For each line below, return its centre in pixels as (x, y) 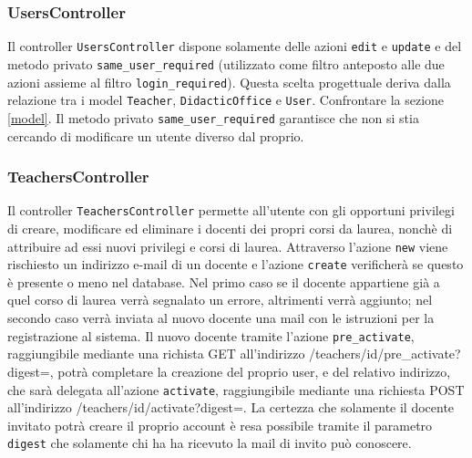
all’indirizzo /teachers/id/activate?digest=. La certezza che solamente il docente (231, 407)
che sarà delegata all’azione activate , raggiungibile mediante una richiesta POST (236, 389)
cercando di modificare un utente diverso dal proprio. (156, 135)
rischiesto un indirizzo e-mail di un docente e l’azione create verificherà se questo (236, 264)
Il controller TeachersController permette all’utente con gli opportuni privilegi (231, 210)
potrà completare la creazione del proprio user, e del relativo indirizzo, (254, 371)
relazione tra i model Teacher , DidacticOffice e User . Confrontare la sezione (226, 100)
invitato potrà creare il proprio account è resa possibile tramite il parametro (220, 425)
